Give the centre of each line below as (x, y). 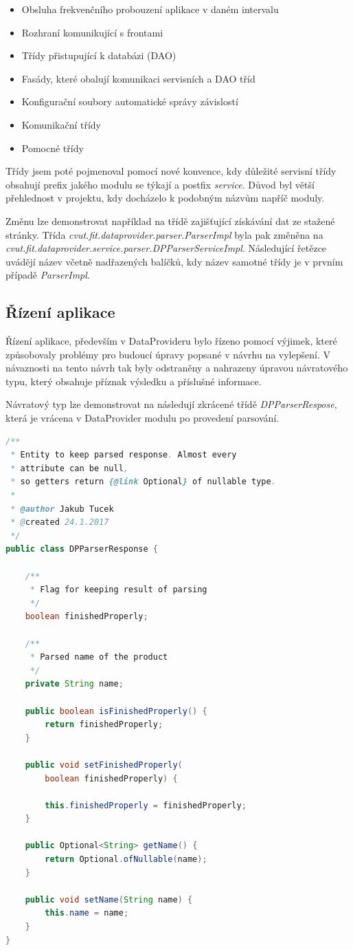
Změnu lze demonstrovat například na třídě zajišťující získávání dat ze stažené (170, 220)
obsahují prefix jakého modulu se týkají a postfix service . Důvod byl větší (160, 184)
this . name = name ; (87, 913)
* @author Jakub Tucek (62, 509)
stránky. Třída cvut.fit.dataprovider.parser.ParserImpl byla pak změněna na (164, 234)
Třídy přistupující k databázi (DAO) (99, 55)
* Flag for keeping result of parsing (118, 590)
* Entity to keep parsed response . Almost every (124, 455)
